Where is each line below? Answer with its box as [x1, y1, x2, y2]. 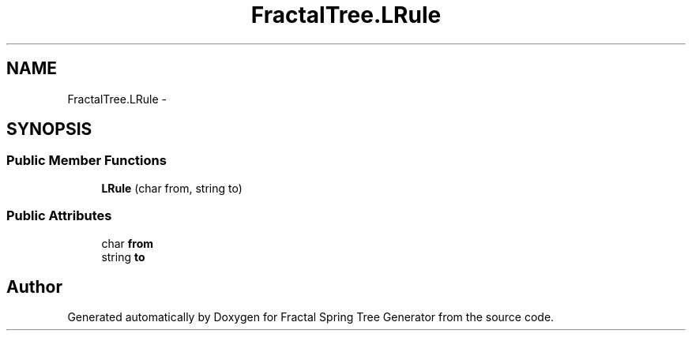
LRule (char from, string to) [101, 181, 243, 195]
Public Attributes [6, 208, 112, 224]
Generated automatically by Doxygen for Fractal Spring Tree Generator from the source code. [67, 310, 555, 324]
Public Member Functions [6, 152, 167, 169]
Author [6, 276, 62, 297]
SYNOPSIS [6, 119, 92, 140]
